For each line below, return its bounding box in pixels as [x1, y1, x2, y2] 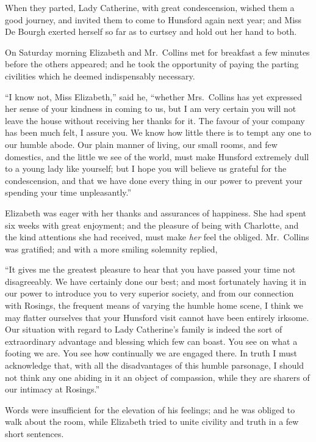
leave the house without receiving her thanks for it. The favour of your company [5, 114, 305, 127]
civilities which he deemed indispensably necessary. [5, 69, 195, 82]
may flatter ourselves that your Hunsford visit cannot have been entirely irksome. [5, 311, 309, 323]
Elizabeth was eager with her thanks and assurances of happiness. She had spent [5, 206, 307, 219]
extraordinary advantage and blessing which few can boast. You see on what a [5, 334, 298, 347]
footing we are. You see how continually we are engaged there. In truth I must [5, 347, 297, 359]
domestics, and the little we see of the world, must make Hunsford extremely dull [5, 150, 309, 163]
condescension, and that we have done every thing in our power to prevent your [5, 174, 303, 186]
